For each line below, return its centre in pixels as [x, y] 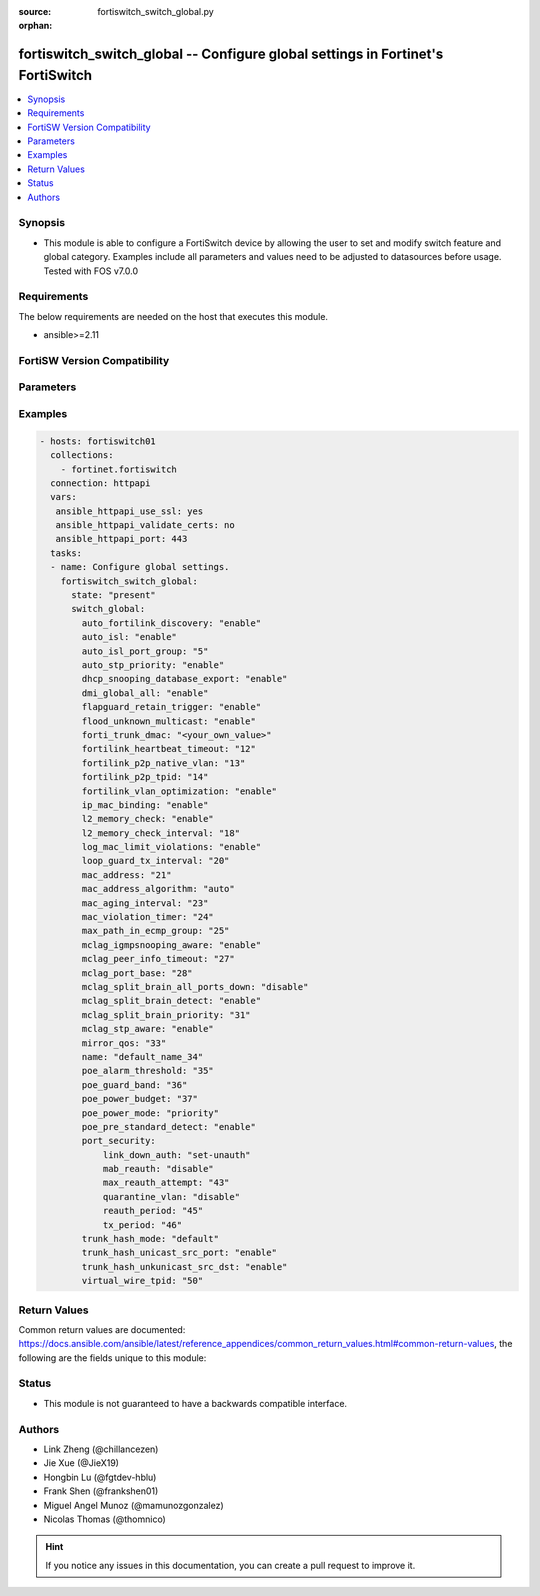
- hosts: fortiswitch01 [98, 441]
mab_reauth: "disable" [158, 1169]
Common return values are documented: [102, 1329]
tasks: [66, 553]
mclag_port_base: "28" [137, 973]
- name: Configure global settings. [140, 567]
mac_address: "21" [126, 874]
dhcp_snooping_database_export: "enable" [184, 679]
